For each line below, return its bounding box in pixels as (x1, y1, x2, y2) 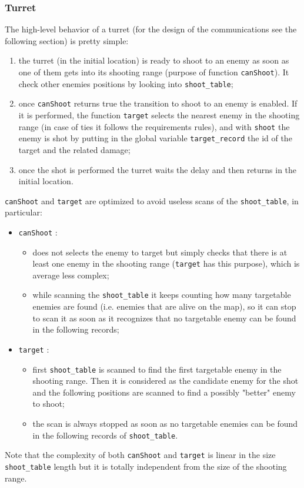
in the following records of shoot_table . (32, 429, 178, 441)
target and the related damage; (18, 143, 131, 155)
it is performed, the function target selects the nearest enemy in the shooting (18, 108, 300, 121)
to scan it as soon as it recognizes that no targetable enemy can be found (32, 311, 296, 324)
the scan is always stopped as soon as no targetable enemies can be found (32, 417, 298, 429)
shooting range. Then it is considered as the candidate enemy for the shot (32, 374, 299, 387)
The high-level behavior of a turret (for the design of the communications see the (5, 23, 297, 35)
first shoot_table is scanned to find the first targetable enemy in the (32, 363, 282, 375)
